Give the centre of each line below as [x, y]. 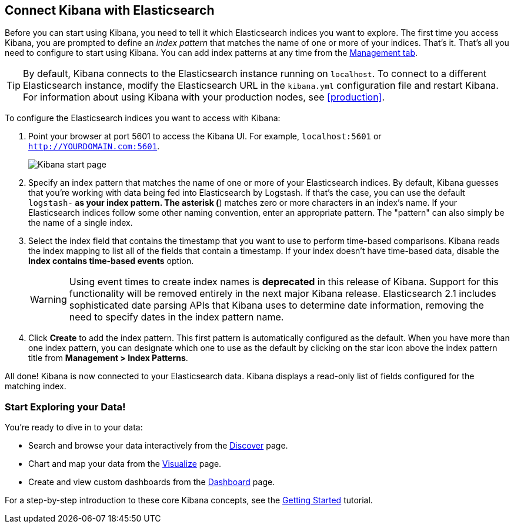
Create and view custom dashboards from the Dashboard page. [152, 482]
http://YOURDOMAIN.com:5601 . [94, 146]
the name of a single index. [81, 223]
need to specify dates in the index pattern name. [176, 317]
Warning [49, 300]
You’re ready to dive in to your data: [74, 427]
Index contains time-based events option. [111, 261]
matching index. [36, 386]
